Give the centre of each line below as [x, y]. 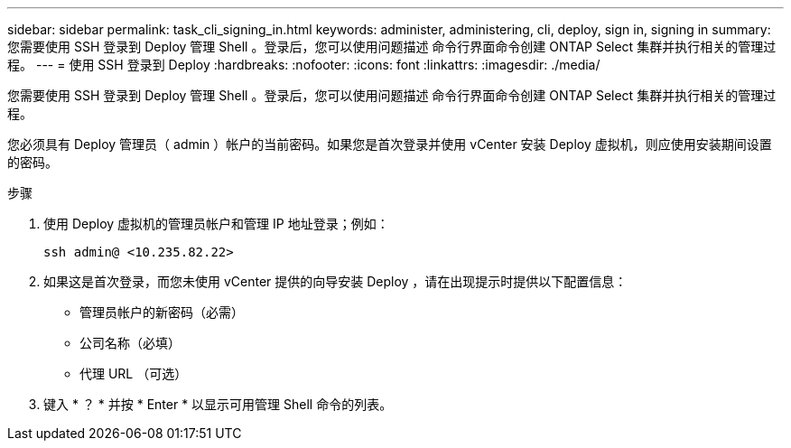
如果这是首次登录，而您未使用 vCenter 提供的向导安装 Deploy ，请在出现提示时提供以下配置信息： [335, 281]
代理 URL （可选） [134, 373]
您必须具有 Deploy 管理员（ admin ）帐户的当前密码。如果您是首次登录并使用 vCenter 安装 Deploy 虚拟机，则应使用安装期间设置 [390, 144]
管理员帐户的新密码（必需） [162, 312]
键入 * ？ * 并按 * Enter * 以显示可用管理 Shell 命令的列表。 [218, 404]
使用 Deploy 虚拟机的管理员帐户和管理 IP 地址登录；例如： [216, 224]
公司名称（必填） [130, 343]
